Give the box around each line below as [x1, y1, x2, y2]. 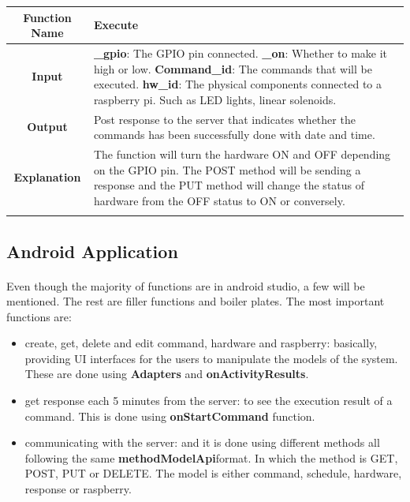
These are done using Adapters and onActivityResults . [24, 365, 309, 382]
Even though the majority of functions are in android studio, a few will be [6, 277, 365, 294]
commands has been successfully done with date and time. [93, 126, 375, 143]
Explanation [13, 169, 81, 185]
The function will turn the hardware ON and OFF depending [93, 146, 391, 162]
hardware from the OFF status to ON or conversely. [93, 192, 345, 208]
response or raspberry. [24, 481, 132, 497]
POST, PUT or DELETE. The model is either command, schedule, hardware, [24, 465, 402, 481]
